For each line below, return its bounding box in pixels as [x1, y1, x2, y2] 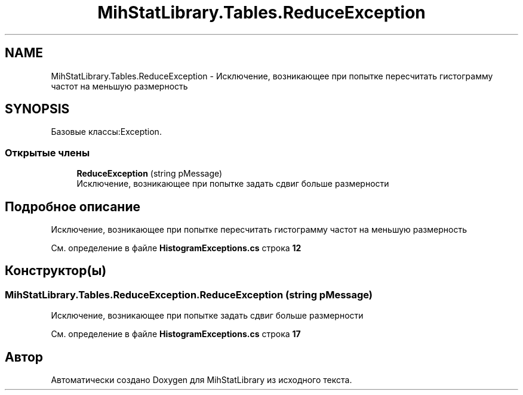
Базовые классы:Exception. [51, 126, 162, 137]
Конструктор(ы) [5, 263, 107, 279]
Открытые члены [5, 146, 90, 159]
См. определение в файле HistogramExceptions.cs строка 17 [51, 329, 301, 340]
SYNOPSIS [5, 101, 70, 117]
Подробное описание [5, 199, 140, 214]
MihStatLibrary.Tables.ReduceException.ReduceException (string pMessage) [5, 288, 373, 301]
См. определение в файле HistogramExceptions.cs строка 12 [51, 243, 302, 254]
